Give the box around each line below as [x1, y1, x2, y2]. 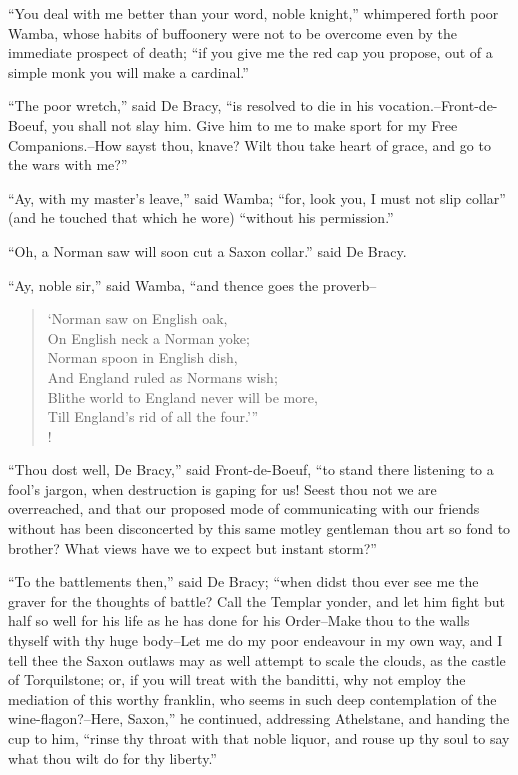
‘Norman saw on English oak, [47, 308, 228, 329]
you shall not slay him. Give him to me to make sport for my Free [52, 114, 458, 135]
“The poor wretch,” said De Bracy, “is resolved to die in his [8, 95, 374, 116]
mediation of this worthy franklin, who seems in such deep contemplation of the [8, 688, 497, 709]
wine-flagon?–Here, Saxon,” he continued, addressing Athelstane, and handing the [8, 708, 510, 729]
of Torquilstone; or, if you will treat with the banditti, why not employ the [8, 669, 466, 690]
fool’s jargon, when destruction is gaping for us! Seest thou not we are [8, 478, 437, 499]
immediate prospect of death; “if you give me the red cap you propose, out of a [8, 42, 493, 63]
